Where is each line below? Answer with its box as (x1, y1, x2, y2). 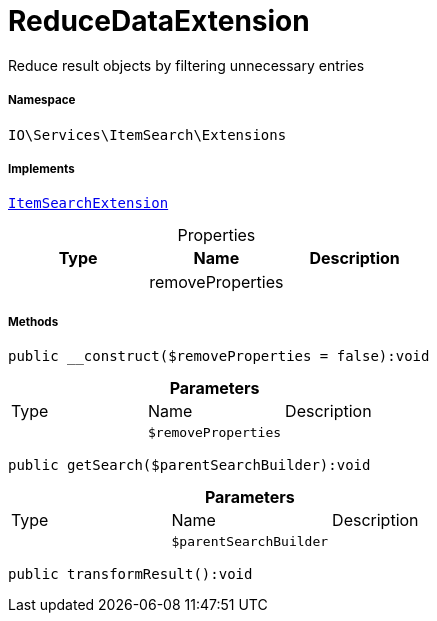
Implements (8, 161, 75, 176)
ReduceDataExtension (8, 4, 310, 38)
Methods (8, 314, 59, 329)
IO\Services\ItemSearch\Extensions (8, 126, 287, 143)
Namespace (8, 93, 76, 108)
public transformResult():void (8, 566, 253, 583)
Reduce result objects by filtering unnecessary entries (8, 56, 365, 74)
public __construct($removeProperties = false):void (8, 348, 430, 365)
